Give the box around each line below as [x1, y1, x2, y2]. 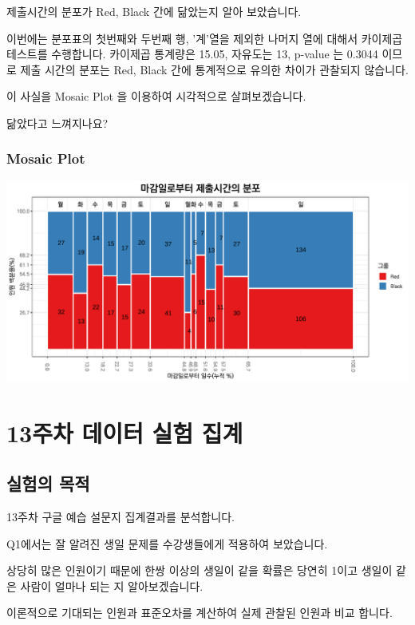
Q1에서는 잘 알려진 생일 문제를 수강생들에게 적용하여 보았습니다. [6, 535, 328, 552]
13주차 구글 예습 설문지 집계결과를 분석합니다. [6, 508, 235, 524]
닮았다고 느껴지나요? [6, 114, 109, 131]
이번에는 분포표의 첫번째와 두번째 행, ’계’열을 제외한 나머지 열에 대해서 [6, 30, 358, 46]
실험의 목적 [6, 471, 90, 496]
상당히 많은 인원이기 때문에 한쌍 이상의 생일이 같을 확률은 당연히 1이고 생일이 [6, 562, 393, 579]
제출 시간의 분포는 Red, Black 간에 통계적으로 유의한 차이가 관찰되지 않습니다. [20, 61, 409, 77]
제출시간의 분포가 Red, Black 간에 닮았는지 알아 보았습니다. [6, 3, 302, 19]
